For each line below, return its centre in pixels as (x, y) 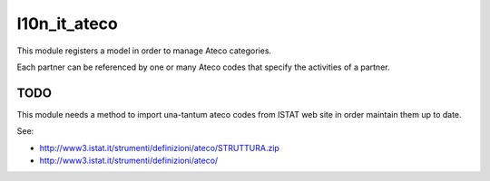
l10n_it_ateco (67, 24)
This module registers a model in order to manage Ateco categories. (144, 51)
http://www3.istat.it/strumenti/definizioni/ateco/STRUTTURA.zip (160, 148)
